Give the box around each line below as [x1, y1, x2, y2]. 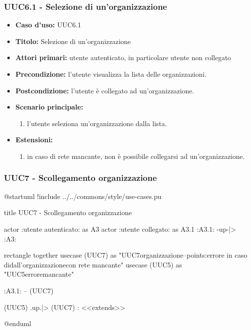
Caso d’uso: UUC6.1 [15, 20, 81, 30]
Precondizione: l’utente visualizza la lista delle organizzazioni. [15, 69, 207, 79]
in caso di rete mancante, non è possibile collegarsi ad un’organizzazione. [27, 151, 245, 161]
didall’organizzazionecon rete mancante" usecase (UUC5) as [4, 259, 182, 269]
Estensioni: [15, 134, 53, 145]
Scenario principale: [15, 102, 84, 112]
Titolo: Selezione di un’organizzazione [15, 36, 131, 46]
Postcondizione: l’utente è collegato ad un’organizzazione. [15, 85, 194, 95]
